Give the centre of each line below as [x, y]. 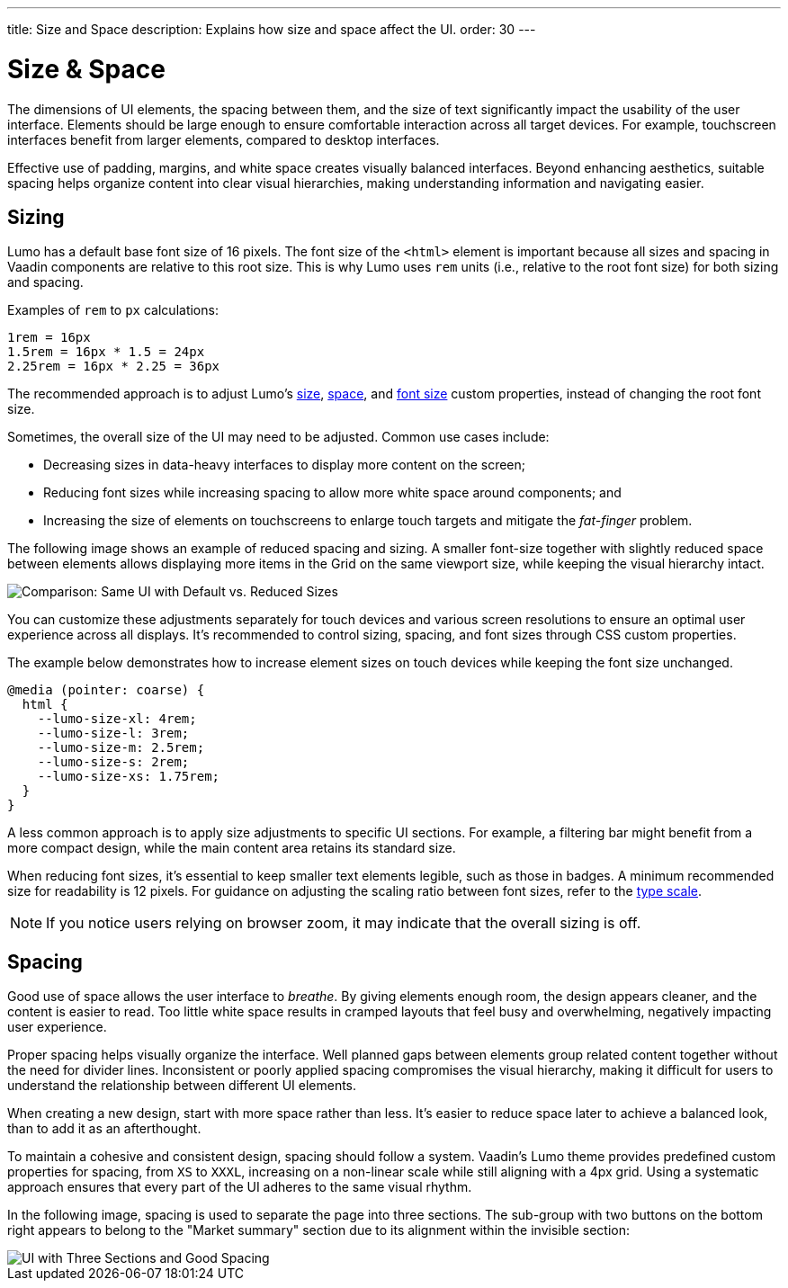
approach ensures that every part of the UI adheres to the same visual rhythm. [240, 1187]
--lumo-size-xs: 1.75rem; [129, 777]
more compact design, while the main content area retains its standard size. [232, 848]
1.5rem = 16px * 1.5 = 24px [106, 352]
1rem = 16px [49, 338]
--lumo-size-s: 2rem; [113, 762]
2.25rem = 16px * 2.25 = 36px [114, 367]
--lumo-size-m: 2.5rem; [121, 748]
